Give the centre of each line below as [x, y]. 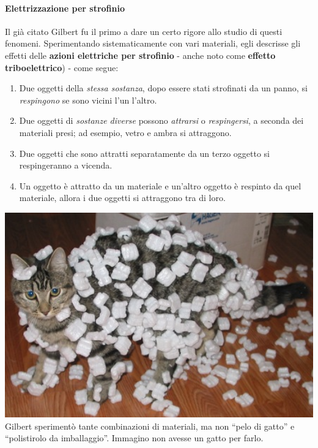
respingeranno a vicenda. [66, 165]
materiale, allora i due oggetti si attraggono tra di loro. [122, 198]
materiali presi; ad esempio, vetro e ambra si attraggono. [125, 132]
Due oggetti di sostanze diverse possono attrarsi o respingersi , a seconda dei [161, 120]
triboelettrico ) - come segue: [62, 67]
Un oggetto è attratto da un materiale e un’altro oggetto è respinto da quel [160, 185]
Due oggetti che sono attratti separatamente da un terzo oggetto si [145, 153]
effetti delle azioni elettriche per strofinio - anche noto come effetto [140, 55]
